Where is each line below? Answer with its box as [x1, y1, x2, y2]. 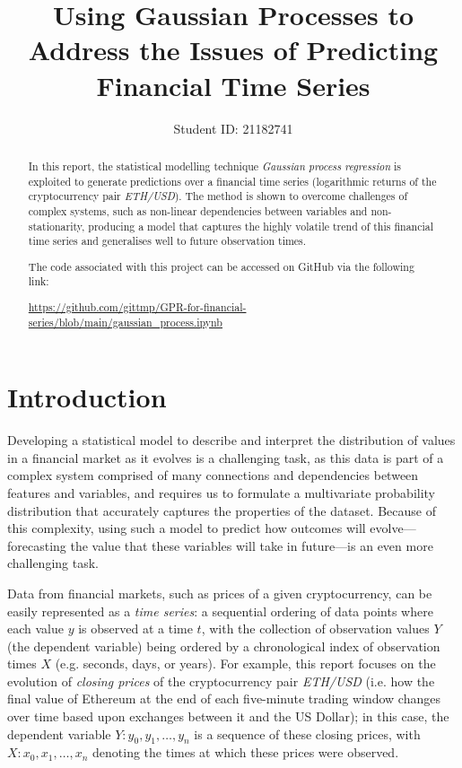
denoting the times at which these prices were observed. [92, 743, 399, 762]
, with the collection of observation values [201, 619, 430, 638]
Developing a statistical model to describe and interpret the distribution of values [7, 431, 456, 449]
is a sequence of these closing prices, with [194, 724, 421, 743]
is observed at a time [78, 619, 193, 638]
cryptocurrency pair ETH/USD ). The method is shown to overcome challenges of [28, 188, 408, 204]
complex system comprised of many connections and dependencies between [7, 466, 419, 484]
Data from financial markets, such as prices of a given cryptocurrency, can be [7, 583, 432, 602]
